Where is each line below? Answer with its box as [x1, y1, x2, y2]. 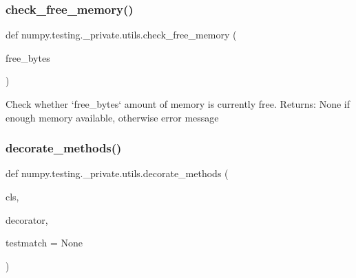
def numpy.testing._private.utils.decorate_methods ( [6, 166, 229, 181]
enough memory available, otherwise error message [6, 110, 219, 124]
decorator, [6, 212, 48, 227]
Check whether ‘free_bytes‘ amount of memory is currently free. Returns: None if [6, 97, 350, 111]
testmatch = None [6, 235, 83, 250]
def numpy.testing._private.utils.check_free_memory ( [6, 27, 237, 42]
